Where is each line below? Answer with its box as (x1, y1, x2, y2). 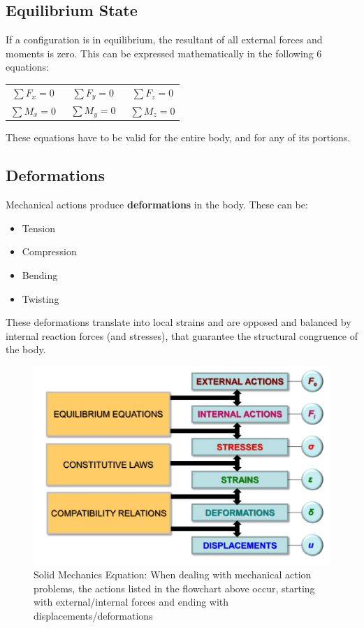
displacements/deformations (34, 608, 153, 622)
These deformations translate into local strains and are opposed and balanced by (6, 315, 351, 329)
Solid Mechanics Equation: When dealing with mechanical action (34, 567, 312, 582)
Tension (22, 220, 55, 235)
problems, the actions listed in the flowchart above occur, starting (34, 580, 315, 595)
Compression (22, 244, 77, 259)
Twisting (22, 291, 59, 306)
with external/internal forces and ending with (34, 594, 229, 609)
